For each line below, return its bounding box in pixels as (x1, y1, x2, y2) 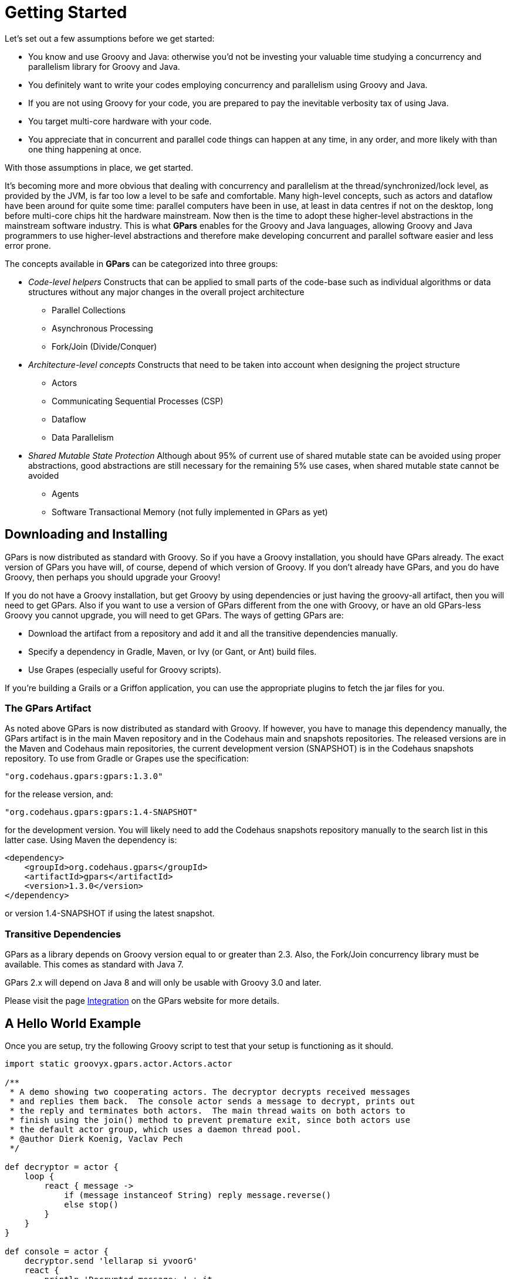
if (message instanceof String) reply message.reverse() (64, 1190, 331, 1200)
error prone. (5, 240, 51, 251)
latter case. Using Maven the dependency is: (5, 835, 177, 845)
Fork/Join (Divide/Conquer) (52, 341, 157, 351)
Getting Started (5, 2, 127, 22)
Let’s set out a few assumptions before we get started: (5, 33, 215, 43)
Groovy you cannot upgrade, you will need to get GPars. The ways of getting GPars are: (5, 610, 344, 620)
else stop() (64, 1199, 119, 1209)
